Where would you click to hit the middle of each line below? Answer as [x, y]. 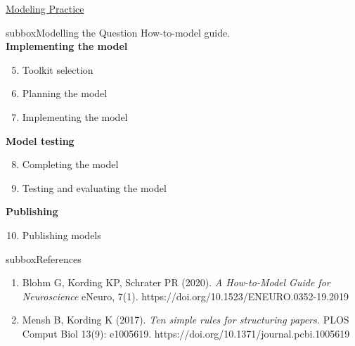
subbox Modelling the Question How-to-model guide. [118, 32]
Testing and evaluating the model [94, 187]
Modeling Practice [45, 8]
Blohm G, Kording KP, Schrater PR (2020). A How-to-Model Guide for [176, 282]
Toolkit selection [58, 69]
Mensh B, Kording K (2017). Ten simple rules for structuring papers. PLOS [186, 320]
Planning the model [65, 93]
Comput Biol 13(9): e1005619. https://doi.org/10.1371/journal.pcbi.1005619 [186, 333]
